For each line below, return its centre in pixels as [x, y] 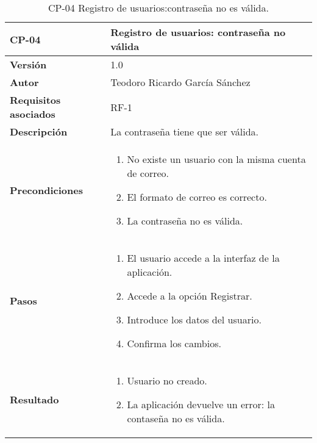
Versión [28, 64]
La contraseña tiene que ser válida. [184, 131]
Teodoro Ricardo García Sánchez [180, 82]
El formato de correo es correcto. [197, 197]
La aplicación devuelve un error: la [201, 404]
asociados [33, 114]
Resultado [34, 399]
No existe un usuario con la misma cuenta [216, 159]
